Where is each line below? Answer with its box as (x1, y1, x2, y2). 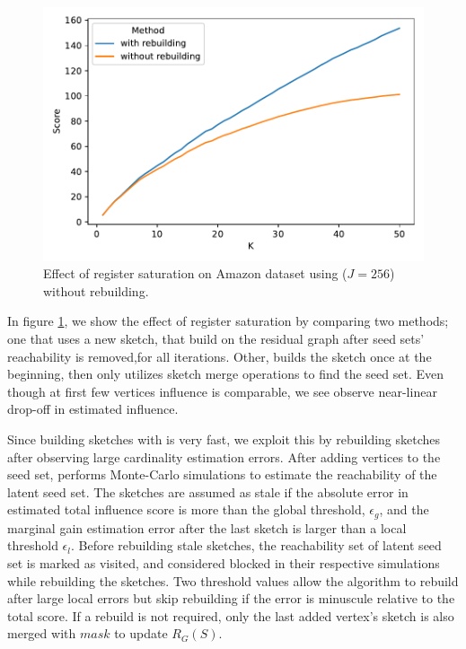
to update (114, 624, 168, 643)
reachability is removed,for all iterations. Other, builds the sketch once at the (7, 346, 432, 365)
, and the (379, 500, 429, 519)
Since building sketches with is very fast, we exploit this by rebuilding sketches (7, 430, 441, 448)
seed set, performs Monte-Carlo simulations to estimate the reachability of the (7, 465, 437, 484)
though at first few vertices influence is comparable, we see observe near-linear (7, 382, 437, 400)
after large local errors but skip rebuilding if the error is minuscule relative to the (7, 589, 455, 608)
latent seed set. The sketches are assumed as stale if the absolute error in (7, 482, 409, 501)
